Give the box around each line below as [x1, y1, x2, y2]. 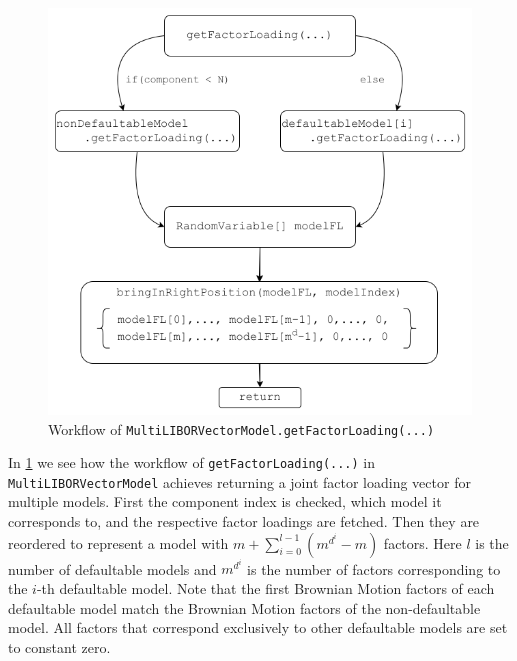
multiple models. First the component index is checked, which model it [8, 491, 442, 512]
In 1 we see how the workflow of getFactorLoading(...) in [8, 452, 376, 473]
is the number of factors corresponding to [247, 558, 501, 579]
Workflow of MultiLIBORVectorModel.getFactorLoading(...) [48, 418, 435, 439]
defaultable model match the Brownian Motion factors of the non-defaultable [8, 597, 481, 618]
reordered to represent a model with [8, 532, 229, 553]
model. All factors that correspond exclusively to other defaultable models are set [8, 617, 508, 638]
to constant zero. [8, 636, 111, 657]
